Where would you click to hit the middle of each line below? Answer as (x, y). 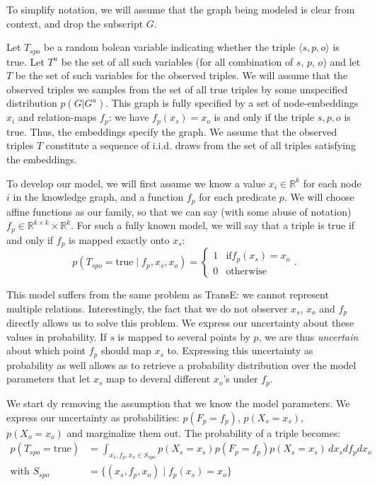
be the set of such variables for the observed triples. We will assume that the (181, 75)
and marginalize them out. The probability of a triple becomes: (204, 432)
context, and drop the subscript (75, 23)
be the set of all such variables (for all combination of (177, 61)
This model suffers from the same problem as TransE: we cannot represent (168, 294)
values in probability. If (57, 336)
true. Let (25, 61)
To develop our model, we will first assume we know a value (136, 183)
